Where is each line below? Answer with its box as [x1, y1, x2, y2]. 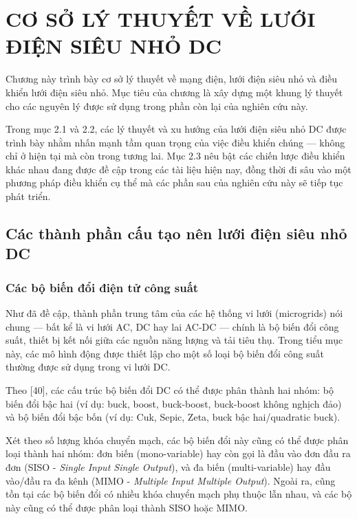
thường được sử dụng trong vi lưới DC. [6, 360, 171, 374]
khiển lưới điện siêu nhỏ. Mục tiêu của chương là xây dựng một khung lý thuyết [6, 85, 343, 99]
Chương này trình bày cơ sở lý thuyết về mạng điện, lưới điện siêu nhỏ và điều [6, 71, 338, 86]
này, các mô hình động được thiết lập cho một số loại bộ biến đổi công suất [6, 346, 324, 360]
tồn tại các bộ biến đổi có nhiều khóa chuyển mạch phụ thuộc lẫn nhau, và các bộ [6, 487, 352, 501]
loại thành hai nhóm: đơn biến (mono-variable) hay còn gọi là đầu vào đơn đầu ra [6, 446, 351, 461]
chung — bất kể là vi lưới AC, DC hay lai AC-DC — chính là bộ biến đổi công [6, 319, 339, 333]
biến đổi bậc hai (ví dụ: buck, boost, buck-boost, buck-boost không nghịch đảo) [6, 396, 342, 410]
